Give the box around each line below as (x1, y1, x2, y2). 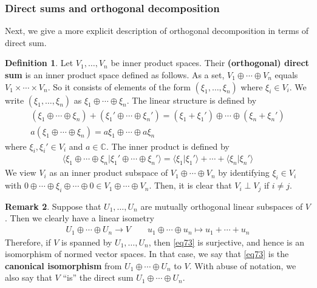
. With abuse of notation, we (189, 259, 296, 272)
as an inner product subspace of (49, 166, 168, 179)
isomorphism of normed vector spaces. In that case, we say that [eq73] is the (5, 247, 289, 260)
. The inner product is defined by (106, 139, 230, 152)
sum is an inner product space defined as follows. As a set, (5, 69, 225, 81)
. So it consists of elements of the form (47, 80, 191, 93)
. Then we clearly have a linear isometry (5, 212, 154, 224)
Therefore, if (5, 235, 51, 248)
